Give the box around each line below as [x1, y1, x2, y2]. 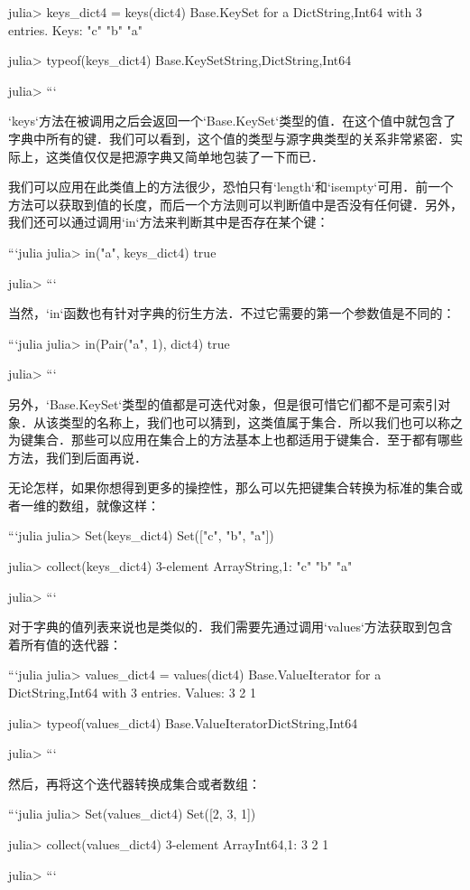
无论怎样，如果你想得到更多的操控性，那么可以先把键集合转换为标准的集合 [8, 478, 450, 497]
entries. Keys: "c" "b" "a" [8, 20, 143, 39]
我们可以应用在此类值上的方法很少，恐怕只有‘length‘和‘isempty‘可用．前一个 [8, 177, 454, 196]
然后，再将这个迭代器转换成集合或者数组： [8, 773, 261, 792]
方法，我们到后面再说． [8, 447, 147, 466]
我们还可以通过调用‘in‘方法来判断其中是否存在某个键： [8, 212, 329, 231]
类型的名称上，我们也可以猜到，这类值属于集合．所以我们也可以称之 [58, 412, 463, 431]
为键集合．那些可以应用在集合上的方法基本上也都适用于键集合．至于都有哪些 [8, 430, 463, 449]
